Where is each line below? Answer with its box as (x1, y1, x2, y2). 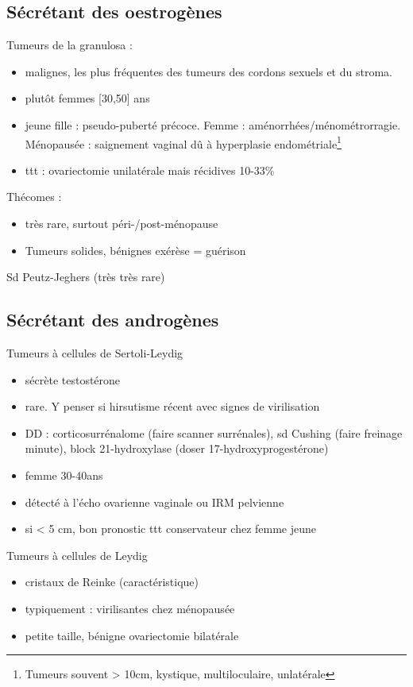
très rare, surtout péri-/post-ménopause (25, 215, 218, 232)
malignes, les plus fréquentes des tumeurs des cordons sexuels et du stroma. (25, 63, 392, 79)
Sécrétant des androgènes (6, 307, 219, 332)
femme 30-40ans (25, 466, 103, 483)
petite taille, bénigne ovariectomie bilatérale (25, 627, 239, 643)
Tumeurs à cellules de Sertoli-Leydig (6, 345, 183, 361)
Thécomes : (6, 188, 62, 205)
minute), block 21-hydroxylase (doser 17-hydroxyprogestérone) (25, 440, 329, 457)
